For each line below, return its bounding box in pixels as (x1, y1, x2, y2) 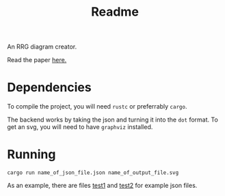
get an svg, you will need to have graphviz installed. (7, 123, 153, 131)
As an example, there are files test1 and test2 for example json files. (7, 182, 198, 190)
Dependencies (7, 80, 92, 96)
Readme (91, 4, 139, 20)
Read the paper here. (7, 56, 67, 64)
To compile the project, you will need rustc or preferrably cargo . (7, 102, 187, 111)
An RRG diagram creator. (7, 42, 77, 51)
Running (7, 147, 56, 163)
